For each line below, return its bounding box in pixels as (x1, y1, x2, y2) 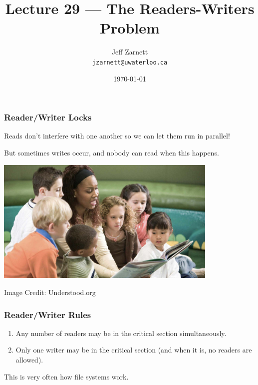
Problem (100, 17, 160, 38)
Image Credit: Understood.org (4, 287, 96, 297)
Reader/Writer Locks (4, 111, 92, 123)
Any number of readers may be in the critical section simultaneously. (15, 327, 227, 338)
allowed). (15, 354, 43, 365)
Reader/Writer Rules (4, 308, 91, 320)
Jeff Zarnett (111, 46, 148, 57)
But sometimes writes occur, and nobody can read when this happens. (4, 147, 219, 158)
